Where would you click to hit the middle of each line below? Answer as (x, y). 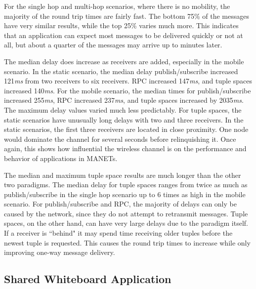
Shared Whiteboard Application (88, 279)
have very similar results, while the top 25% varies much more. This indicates (121, 25)
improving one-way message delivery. (60, 252)
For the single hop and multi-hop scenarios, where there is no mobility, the (117, 6)
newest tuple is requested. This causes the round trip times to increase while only (127, 242)
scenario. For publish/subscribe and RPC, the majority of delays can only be (120, 204)
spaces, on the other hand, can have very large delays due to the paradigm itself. (126, 223)
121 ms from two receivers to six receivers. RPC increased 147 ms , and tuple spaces (128, 81)
